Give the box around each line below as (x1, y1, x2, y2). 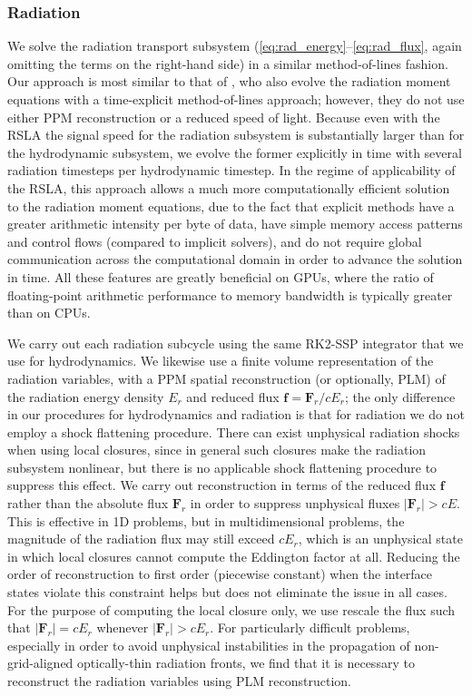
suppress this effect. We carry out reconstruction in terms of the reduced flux (7, 475, 437, 495)
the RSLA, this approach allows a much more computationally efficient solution (7, 178, 450, 197)
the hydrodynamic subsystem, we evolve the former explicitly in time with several (7, 142, 462, 162)
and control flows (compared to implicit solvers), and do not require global (7, 231, 422, 250)
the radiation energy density (7, 387, 164, 406)
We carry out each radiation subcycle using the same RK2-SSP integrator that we (7, 333, 464, 352)
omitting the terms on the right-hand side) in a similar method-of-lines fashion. (7, 54, 448, 73)
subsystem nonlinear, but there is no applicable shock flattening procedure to (7, 457, 438, 476)
